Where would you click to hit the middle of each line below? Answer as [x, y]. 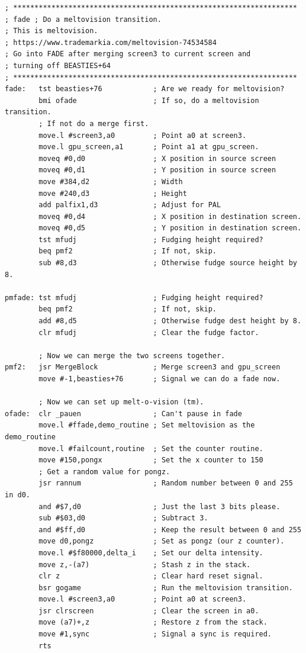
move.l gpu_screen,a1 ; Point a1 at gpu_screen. [149, 147]
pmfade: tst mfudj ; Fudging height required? [134, 297]
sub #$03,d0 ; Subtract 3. [123, 518]
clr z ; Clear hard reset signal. [151, 576]
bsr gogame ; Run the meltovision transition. [166, 588]
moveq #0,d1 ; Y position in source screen [157, 170]
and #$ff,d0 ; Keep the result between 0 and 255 [170, 530]
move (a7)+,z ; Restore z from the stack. [153, 623]
